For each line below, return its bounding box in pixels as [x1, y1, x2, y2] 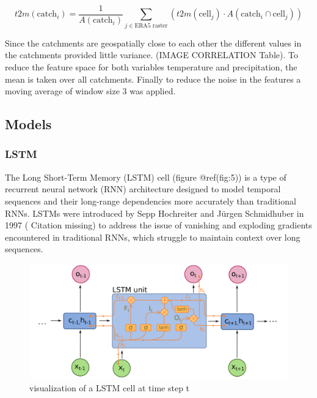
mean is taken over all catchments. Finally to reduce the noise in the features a [5, 72, 301, 85]
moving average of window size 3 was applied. [5, 84, 176, 97]
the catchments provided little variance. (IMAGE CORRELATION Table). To [5, 48, 298, 61]
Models [5, 115, 52, 133]
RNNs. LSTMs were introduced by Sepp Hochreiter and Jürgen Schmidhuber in [5, 206, 304, 219]
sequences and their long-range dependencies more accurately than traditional [5, 194, 296, 207]
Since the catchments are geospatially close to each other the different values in [5, 36, 302, 49]
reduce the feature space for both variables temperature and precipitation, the [5, 60, 297, 73]
